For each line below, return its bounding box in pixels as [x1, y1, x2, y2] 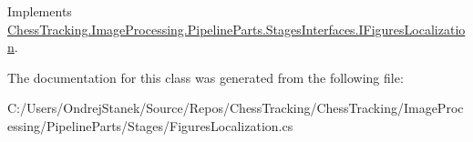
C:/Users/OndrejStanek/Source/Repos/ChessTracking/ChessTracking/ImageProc [7, 98, 464, 117]
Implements [7, 2, 72, 20]
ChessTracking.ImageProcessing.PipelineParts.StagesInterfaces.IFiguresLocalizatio [7, 19, 466, 38]
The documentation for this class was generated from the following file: [7, 67, 404, 86]
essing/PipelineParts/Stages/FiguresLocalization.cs [7, 116, 293, 135]
